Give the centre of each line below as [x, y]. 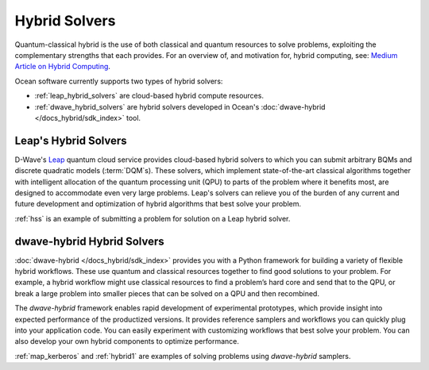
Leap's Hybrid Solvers [71, 140]
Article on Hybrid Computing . [63, 67]
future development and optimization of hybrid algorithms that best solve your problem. [158, 204]
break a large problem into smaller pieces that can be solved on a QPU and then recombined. [167, 293]
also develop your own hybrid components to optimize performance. [127, 341]
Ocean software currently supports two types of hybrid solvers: [119, 81]
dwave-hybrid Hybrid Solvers [89, 241]
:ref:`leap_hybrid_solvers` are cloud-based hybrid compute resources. [149, 96]
